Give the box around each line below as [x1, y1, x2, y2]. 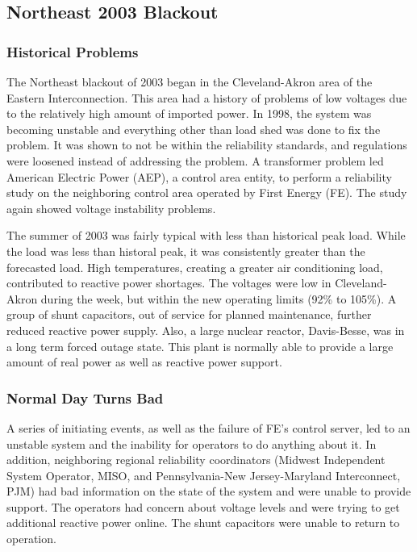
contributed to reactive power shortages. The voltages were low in [6, 274, 332, 291]
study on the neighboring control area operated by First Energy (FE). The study [6, 184, 407, 201]
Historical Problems [6, 41, 139, 61]
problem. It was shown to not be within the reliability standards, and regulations [6, 136, 407, 153]
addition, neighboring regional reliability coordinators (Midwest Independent [6, 451, 386, 468]
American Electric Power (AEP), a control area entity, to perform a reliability [6, 168, 392, 185]
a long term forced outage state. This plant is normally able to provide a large [6, 337, 394, 354]
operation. [6, 530, 56, 547]
